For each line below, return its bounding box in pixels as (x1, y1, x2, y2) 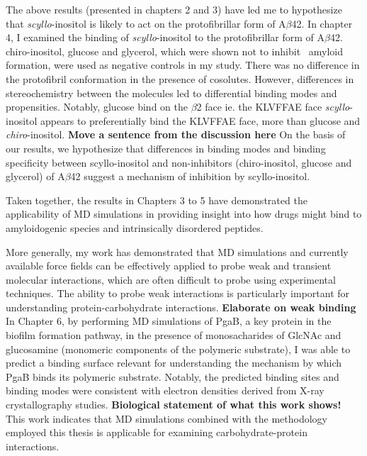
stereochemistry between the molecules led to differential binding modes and (6, 85, 337, 100)
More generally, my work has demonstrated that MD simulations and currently (6, 244, 349, 259)
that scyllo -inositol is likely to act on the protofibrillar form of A (6, 16, 286, 30)
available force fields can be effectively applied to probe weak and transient (6, 258, 332, 273)
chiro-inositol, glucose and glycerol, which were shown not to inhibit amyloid (6, 43, 343, 58)
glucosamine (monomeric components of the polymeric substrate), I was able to (6, 341, 351, 356)
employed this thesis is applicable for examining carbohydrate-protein (6, 425, 307, 440)
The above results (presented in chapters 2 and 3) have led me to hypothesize (6, 2, 342, 16)
